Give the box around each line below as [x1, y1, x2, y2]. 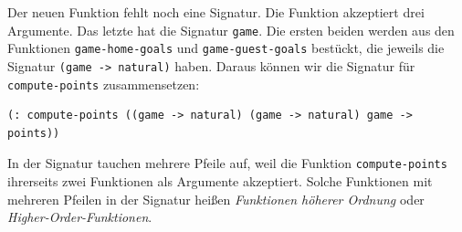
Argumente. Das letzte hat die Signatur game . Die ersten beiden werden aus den [7, 20, 455, 39]
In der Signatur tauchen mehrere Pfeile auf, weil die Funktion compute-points [7, 153, 447, 173]
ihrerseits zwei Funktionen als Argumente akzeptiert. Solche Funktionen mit [7, 172, 433, 191]
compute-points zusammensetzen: [7, 74, 200, 93]
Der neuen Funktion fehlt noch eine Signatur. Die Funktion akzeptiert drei [7, 3, 425, 21]
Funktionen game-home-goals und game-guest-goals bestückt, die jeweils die [7, 38, 445, 58]
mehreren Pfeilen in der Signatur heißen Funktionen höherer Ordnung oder [7, 189, 425, 208]
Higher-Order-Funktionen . [7, 207, 152, 227]
